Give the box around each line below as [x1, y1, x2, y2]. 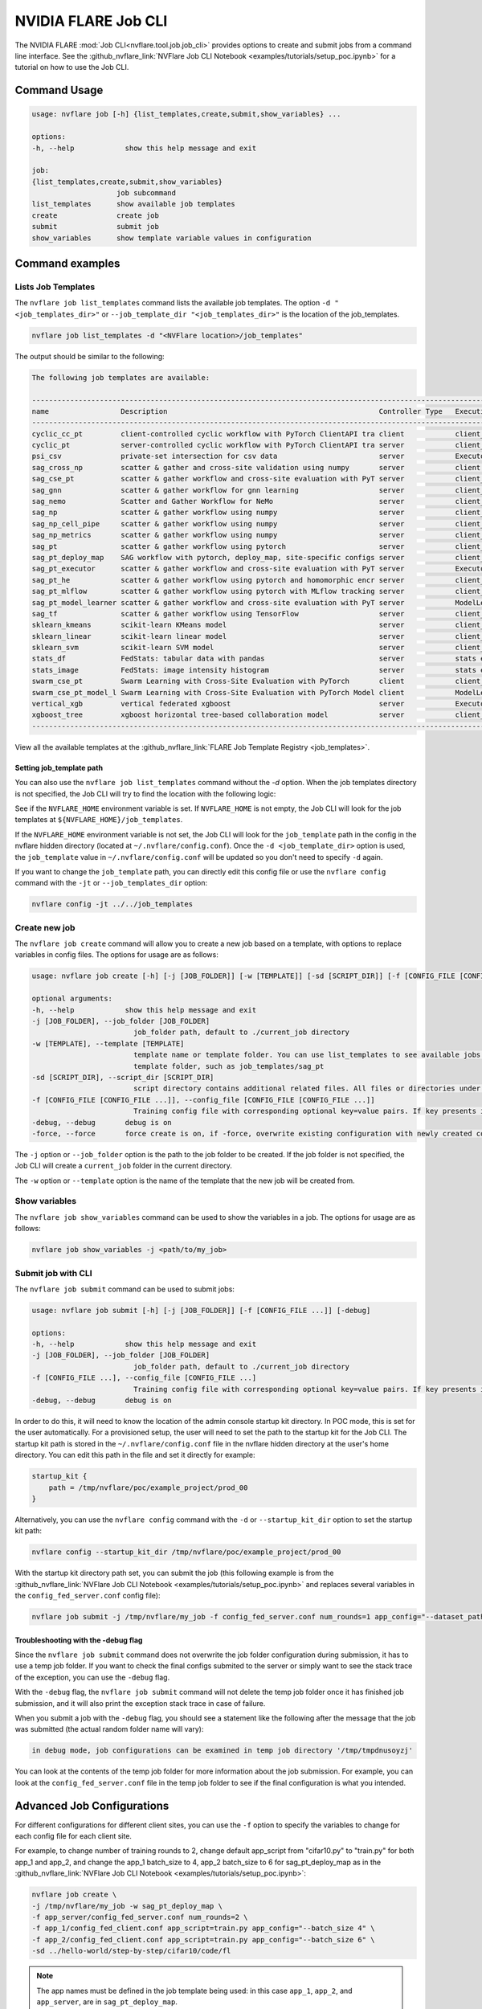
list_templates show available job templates [31, 199, 236, 209]
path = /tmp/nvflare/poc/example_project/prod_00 [48, 1483, 248, 1492]
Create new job [14, 922, 76, 933]
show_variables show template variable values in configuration [31, 233, 312, 243]
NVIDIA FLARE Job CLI [14, 12, 168, 30]
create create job [31, 211, 160, 220]
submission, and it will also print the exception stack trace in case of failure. [14, 1698, 266, 1708]
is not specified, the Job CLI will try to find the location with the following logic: [14, 788, 276, 799]
